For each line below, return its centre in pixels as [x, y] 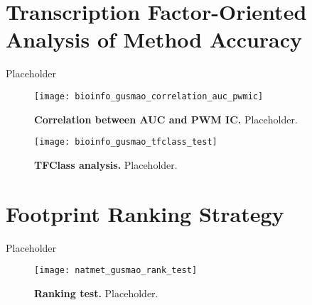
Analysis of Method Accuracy [154, 39]
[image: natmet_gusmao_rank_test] [116, 271]
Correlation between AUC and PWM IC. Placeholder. [166, 119]
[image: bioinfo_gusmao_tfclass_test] [126, 142]
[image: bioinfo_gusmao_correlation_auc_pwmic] [149, 96]
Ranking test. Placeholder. [96, 293]
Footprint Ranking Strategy [145, 213]
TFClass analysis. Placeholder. [106, 164]
